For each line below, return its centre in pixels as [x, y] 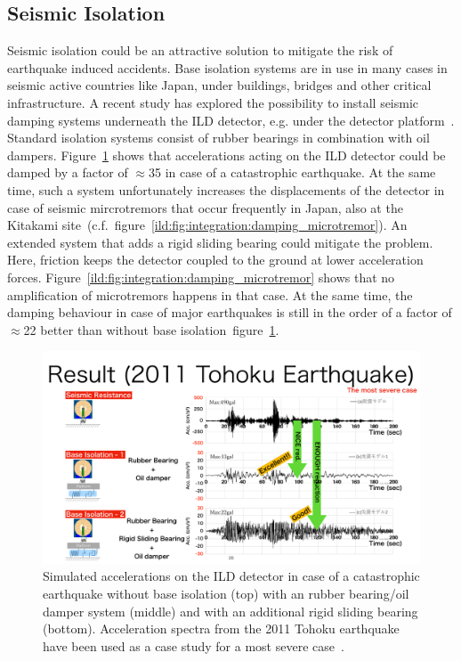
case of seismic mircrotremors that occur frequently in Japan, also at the [205, 207]
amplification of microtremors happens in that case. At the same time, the [210, 294]
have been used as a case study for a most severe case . [194, 645]
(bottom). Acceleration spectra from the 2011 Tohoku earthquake [221, 628]
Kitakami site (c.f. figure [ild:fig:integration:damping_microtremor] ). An [207, 225]
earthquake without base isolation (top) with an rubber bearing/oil [226, 593]
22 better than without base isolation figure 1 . [151, 329]
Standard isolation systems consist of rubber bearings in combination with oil [218, 138]
